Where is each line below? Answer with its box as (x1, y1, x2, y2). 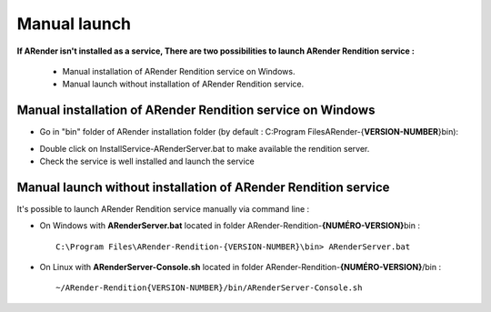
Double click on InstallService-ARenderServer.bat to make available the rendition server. (39, 143, 370, 154)
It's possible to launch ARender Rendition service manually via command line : (16, 203, 310, 214)
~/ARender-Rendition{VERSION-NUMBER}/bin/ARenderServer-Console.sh (55, 283, 363, 293)
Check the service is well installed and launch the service (39, 156, 255, 167)
